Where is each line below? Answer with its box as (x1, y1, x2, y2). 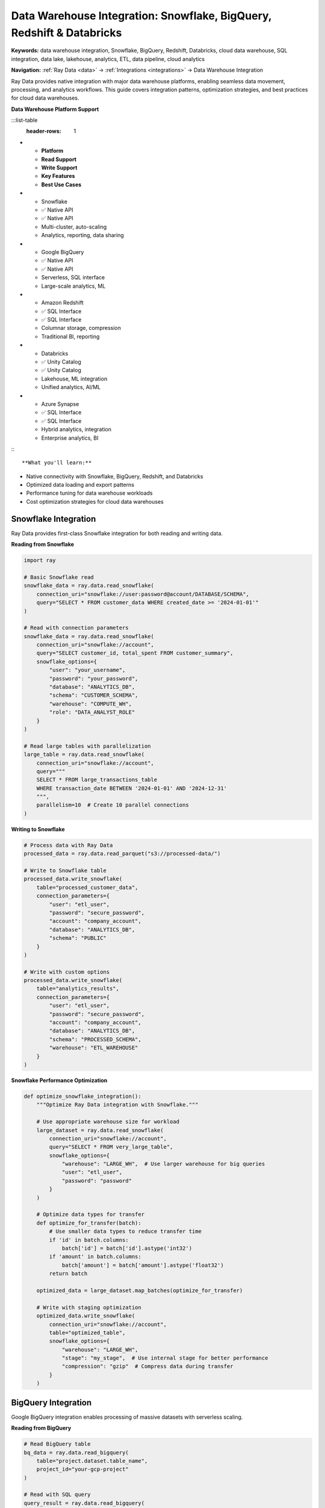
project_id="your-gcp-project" (36, 1466, 129, 1473)
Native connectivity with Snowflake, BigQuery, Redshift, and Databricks (26, 472, 203, 480)
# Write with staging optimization (36, 1304, 141, 1311)
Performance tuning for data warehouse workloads (26, 489, 153, 497)
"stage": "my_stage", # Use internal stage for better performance (61, 1355, 268, 1361)
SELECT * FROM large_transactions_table (36, 776, 158, 784)
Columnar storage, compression (41, 325, 122, 332)
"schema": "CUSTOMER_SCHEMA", (49, 692, 138, 699)
